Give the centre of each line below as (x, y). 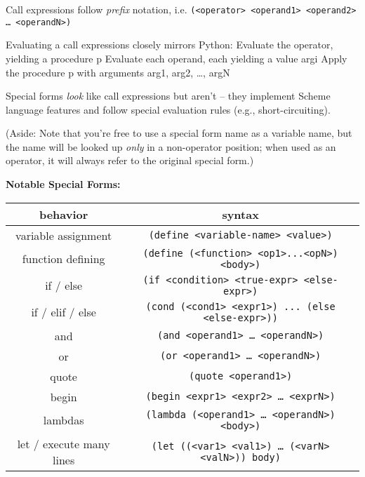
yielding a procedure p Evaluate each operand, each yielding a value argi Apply (177, 58)
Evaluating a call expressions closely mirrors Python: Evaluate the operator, (170, 45)
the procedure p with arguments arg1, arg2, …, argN (118, 72)
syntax (240, 214)
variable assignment (64, 235)
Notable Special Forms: (63, 184)
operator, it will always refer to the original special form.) (130, 160)
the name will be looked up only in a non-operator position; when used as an (171, 146)
